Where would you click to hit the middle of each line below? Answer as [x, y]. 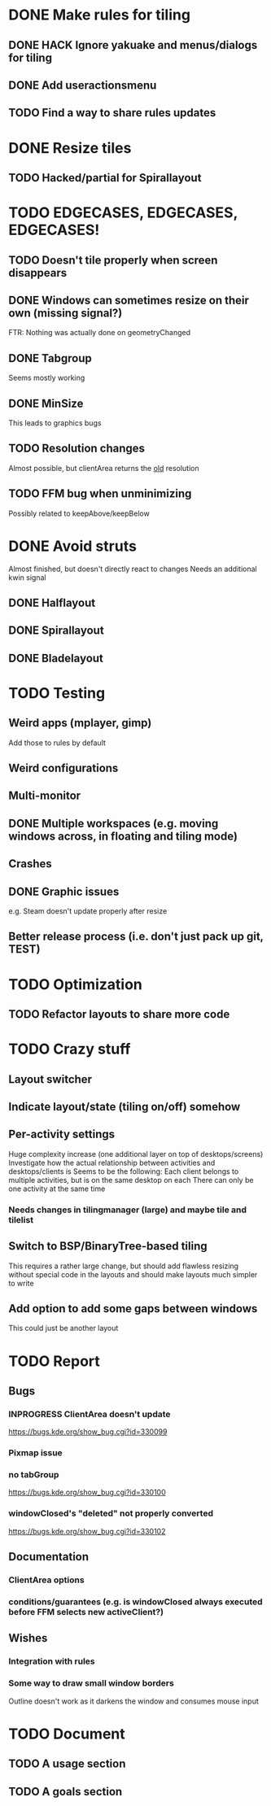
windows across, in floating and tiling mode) [123, 836]
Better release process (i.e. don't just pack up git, [136, 937]
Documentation [49, 1557]
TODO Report [54, 1361]
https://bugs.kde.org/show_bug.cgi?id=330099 [88, 1432]
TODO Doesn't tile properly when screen [113, 260]
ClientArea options [46, 1580]
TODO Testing [57, 693]
